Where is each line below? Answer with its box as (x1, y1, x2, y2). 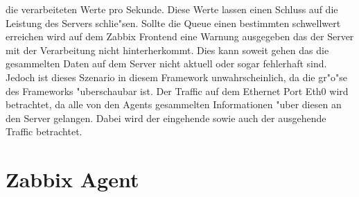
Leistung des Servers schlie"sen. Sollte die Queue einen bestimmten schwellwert (6, 15, 341, 30)
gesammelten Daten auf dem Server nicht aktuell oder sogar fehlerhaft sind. (6, 56, 327, 71)
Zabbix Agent (6, 165, 139, 194)
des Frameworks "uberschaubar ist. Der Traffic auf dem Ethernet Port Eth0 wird (6, 83, 349, 98)
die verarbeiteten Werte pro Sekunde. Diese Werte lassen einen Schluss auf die (6, 2, 338, 16)
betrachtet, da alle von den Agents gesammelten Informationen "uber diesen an (6, 97, 342, 112)
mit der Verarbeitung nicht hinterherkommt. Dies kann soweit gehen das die (6, 42, 329, 57)
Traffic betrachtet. (6, 124, 82, 139)
